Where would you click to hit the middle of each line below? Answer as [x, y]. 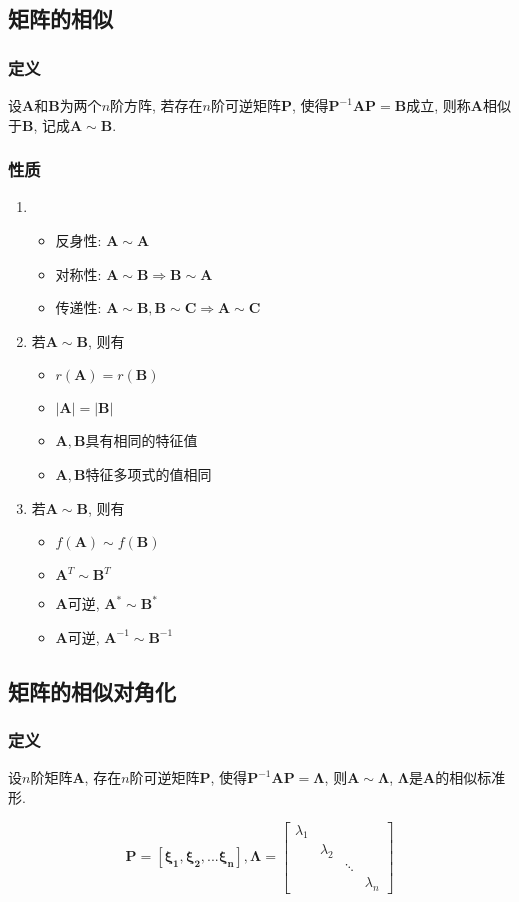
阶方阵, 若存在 [156, 105]
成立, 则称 [438, 105]
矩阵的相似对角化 [92, 690]
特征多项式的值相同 [148, 473]
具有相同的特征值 [141, 440]
